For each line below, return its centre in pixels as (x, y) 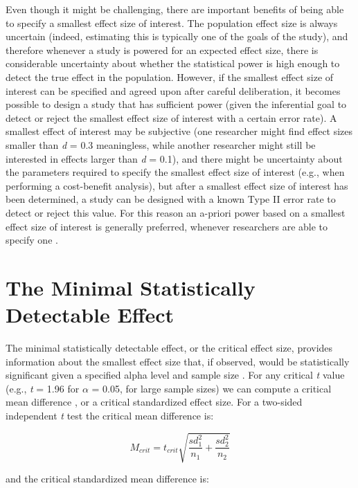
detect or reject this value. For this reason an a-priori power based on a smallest (176, 212)
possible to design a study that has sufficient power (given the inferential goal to (176, 104)
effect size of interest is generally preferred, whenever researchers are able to (167, 226)
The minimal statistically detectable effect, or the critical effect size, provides (169, 347)
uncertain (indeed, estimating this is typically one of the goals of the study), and (177, 36)
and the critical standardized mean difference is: (107, 479)
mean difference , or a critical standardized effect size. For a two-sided (154, 402)
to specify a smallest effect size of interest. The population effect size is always (172, 22)
